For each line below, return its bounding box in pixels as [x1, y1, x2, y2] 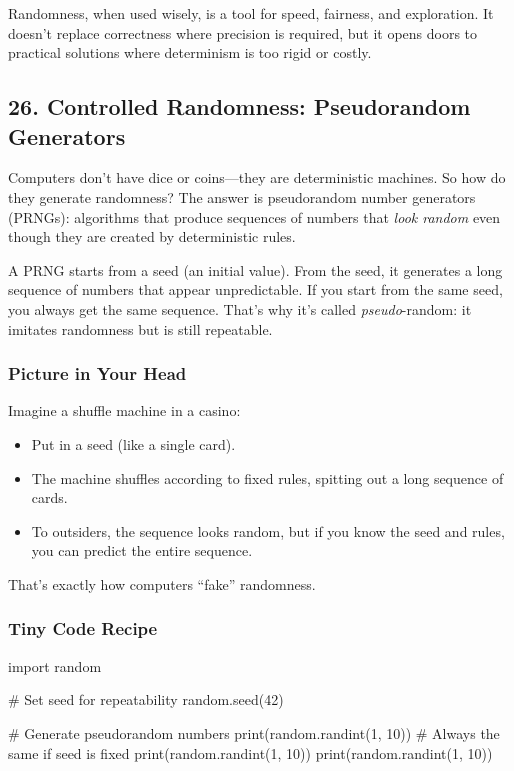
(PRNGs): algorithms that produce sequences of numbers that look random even [8, 206, 501, 227]
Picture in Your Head [8, 361, 187, 386]
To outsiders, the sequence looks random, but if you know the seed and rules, [31, 520, 505, 541]
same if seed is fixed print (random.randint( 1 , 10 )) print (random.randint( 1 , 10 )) [8, 742, 493, 763]
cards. [31, 487, 68, 508]
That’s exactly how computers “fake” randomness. [8, 573, 316, 594]
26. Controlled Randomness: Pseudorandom [8, 91, 471, 122]
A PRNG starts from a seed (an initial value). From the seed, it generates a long [8, 259, 503, 280]
